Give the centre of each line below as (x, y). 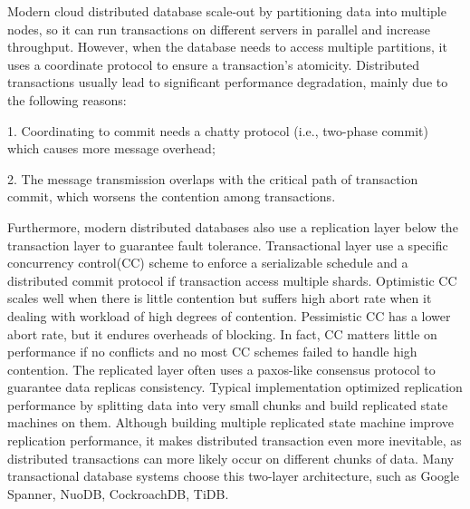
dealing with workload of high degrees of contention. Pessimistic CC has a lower (229, 315)
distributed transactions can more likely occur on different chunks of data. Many (231, 458)
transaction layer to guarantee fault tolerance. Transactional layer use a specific (228, 245)
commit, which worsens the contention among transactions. (172, 196)
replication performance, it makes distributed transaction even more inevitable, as (235, 440)
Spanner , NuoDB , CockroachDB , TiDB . (118, 493)
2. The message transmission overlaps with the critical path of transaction (213, 178)
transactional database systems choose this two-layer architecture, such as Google (234, 476)
